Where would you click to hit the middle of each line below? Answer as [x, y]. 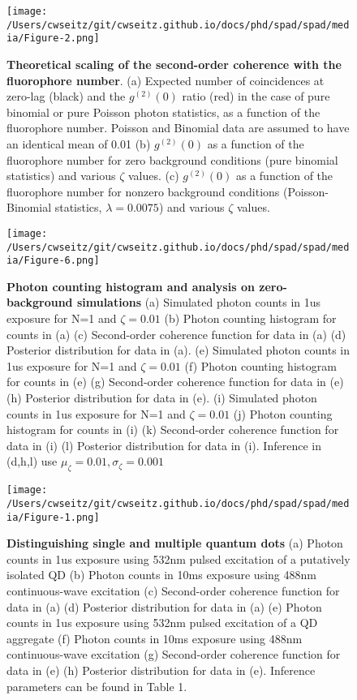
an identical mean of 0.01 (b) [79, 143]
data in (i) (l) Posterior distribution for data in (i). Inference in [164, 445]
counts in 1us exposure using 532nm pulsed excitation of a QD [162, 623]
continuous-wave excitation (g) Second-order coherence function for [174, 654]
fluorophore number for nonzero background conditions [143, 191]
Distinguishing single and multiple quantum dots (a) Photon [175, 543]
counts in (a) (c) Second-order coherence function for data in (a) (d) [176, 334]
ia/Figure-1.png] [53, 517]
